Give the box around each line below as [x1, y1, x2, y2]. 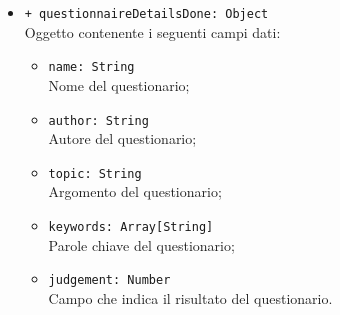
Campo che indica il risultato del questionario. [48, 287, 333, 308]
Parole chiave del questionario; [48, 234, 235, 255]
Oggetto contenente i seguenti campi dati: [24, 21, 281, 42]
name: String [48, 60, 135, 75]
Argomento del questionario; [48, 181, 222, 202]
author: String [48, 113, 149, 128]
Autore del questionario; [48, 128, 197, 149]
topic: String [48, 166, 142, 181]
